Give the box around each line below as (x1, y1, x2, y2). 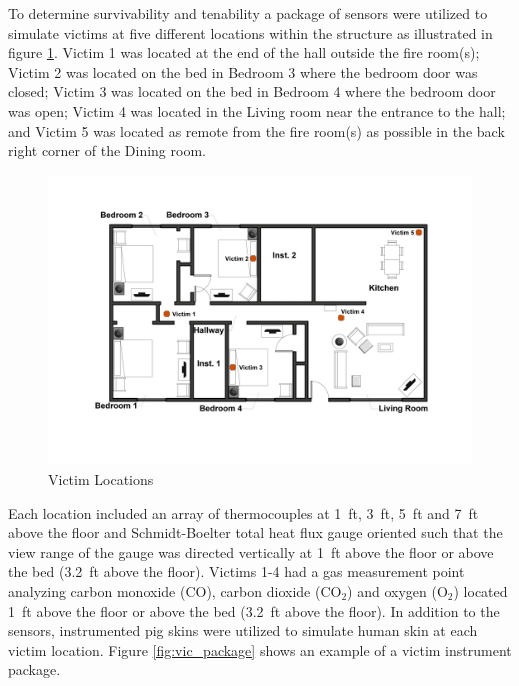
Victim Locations (48, 469, 154, 490)
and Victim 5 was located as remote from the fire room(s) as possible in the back (8, 120, 505, 141)
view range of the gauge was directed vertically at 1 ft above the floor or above (8, 541, 494, 562)
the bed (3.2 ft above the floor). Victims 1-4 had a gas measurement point (8, 561, 465, 582)
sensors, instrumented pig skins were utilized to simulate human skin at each (8, 620, 478, 641)
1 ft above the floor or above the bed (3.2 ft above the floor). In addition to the (8, 600, 500, 621)
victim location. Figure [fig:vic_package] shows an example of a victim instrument (8, 639, 512, 660)
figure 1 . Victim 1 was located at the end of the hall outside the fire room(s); (8, 42, 480, 63)
